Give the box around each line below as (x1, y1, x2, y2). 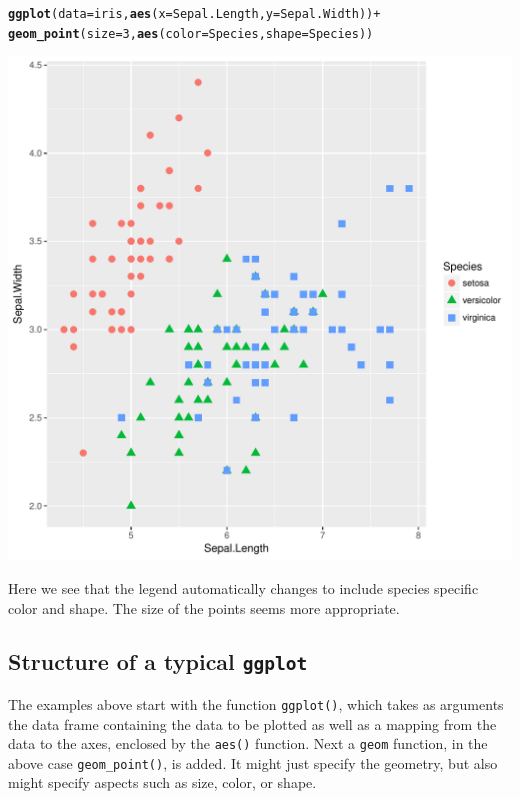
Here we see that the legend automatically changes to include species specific (8, 577, 479, 598)
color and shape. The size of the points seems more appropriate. (8, 597, 400, 618)
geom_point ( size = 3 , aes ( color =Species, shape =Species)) (8, 26, 374, 41)
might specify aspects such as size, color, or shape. (8, 772, 317, 793)
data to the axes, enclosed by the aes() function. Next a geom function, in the (8, 733, 488, 754)
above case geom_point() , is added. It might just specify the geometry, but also (8, 752, 498, 773)
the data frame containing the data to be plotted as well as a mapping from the (8, 713, 497, 734)
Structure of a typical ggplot (8, 646, 308, 677)
